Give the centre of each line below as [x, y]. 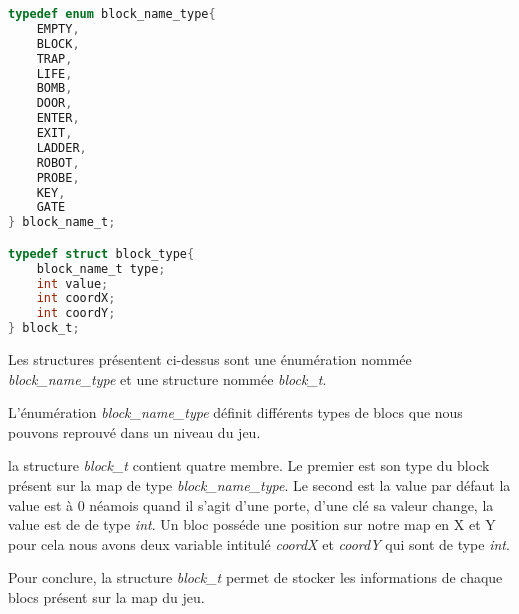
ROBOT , [58, 162]
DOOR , [54, 103]
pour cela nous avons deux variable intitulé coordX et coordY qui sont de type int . [259, 543]
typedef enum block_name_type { [112, 14]
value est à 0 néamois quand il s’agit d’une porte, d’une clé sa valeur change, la [251, 504]
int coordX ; [76, 298]
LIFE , [54, 73]
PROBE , [58, 177]
